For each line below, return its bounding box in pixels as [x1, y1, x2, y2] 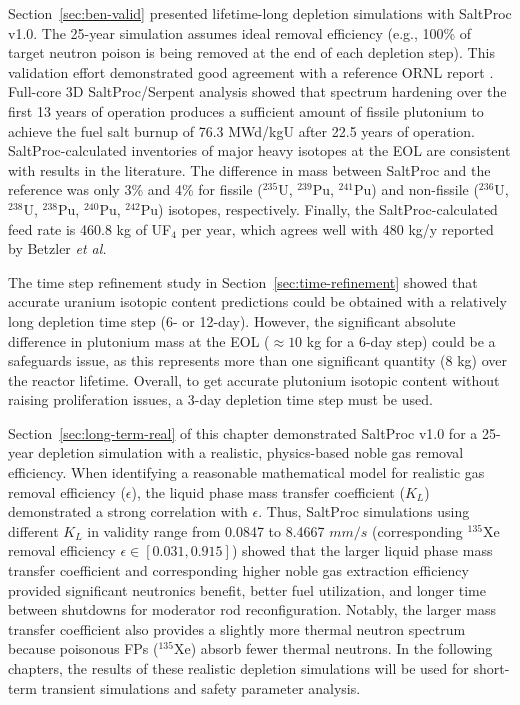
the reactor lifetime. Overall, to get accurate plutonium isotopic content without [8, 369, 500, 390]
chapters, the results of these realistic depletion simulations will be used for [8, 658, 469, 678]
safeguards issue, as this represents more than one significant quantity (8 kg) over [8, 350, 508, 371]
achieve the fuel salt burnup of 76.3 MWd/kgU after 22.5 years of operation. [8, 120, 476, 141]
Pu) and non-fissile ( [354, 179, 479, 200]
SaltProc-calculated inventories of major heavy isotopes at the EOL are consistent [8, 140, 511, 161]
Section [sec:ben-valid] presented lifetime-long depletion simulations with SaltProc [8, 3, 512, 23]
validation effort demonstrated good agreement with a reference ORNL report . [8, 61, 494, 82]
